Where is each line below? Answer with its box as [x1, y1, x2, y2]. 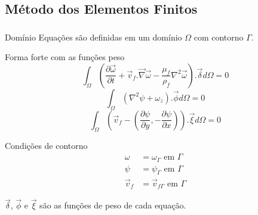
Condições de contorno [5, 139, 88, 152]
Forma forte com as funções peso [5, 51, 125, 63]
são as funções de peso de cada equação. [39, 199, 186, 211]
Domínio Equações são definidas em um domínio [5, 30, 182, 43]
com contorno [193, 30, 244, 43]
